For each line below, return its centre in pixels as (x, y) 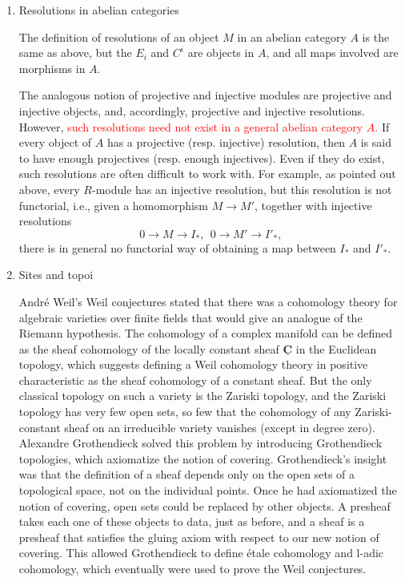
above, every (49, 189)
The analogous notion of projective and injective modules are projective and (205, 95)
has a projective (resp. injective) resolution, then (226, 142)
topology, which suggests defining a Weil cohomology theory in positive (193, 364)
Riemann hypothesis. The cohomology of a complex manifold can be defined (206, 333)
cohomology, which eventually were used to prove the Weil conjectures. (192, 568)
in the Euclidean (336, 348)
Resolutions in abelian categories (99, 10)
